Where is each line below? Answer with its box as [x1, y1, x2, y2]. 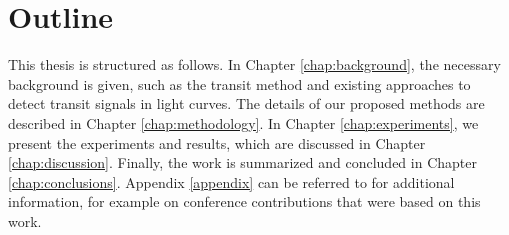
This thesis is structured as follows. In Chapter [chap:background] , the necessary [8, 54, 501, 75]
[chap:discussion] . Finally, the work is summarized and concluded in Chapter [8, 152, 477, 173]
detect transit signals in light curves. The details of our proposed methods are [8, 93, 485, 114]
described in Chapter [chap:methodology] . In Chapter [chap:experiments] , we [8, 112, 479, 133]
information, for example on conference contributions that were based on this [8, 191, 481, 212]
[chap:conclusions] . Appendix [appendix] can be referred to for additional [8, 171, 455, 192]
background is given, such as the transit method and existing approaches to [8, 73, 471, 94]
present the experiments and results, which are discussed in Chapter [8, 132, 426, 153]
